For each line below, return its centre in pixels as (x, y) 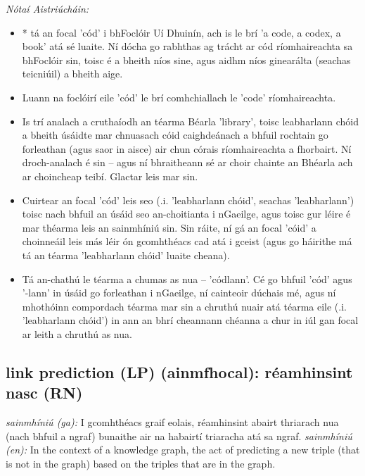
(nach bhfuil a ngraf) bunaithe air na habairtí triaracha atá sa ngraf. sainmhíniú (179, 436)
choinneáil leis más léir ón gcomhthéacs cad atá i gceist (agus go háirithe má (187, 241)
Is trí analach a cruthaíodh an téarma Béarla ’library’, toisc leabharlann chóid (191, 121)
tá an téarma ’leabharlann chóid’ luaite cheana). (126, 255)
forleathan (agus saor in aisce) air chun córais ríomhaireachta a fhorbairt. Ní (187, 148)
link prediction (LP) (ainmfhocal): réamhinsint (179, 371)
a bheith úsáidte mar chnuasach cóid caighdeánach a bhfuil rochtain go (175, 135)
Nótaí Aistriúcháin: (47, 8)
